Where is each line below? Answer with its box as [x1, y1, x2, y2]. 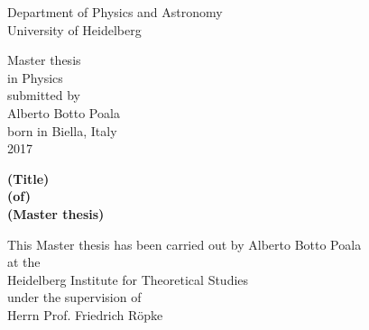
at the [7, 252, 41, 271]
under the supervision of [7, 288, 142, 307]
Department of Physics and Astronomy [7, 3, 223, 21]
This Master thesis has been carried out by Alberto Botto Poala [7, 234, 362, 253]
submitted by [7, 86, 80, 105]
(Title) [7, 169, 50, 188]
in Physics [7, 68, 63, 87]
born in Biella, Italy [7, 121, 117, 140]
